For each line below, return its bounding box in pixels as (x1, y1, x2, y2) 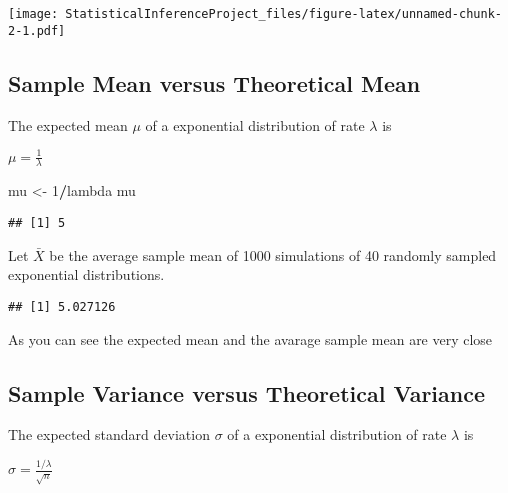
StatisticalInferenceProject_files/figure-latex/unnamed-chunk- (65, 7, 502, 21)
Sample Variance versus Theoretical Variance (8, 377, 486, 408)
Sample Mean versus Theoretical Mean (8, 67, 421, 98)
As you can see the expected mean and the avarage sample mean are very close (8, 328, 493, 349)
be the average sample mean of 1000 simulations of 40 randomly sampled (49, 244, 497, 265)
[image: (8, 7, 59, 21)
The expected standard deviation (8, 424, 210, 445)
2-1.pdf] (8, 23, 66, 38)
